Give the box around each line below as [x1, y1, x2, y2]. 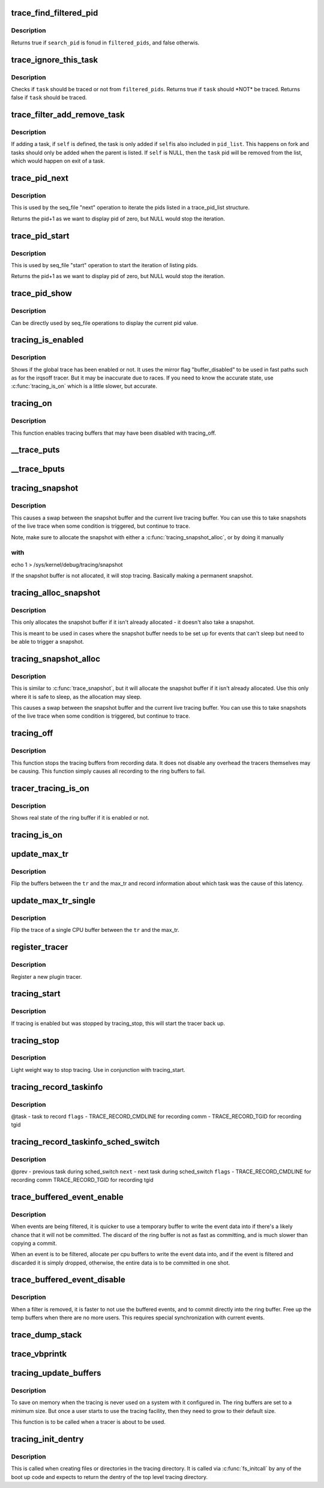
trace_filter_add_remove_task [11, 110, 125, 120]
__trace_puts [11, 445, 60, 455]
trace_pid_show [11, 288, 72, 298]
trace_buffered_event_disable [11, 1275, 126, 1285]
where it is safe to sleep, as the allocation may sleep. [11, 693, 142, 700]
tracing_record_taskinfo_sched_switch [11, 1137, 160, 1147]
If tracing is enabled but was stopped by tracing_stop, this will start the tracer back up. [11, 1020, 225, 1027]
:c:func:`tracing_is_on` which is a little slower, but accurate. [11, 383, 157, 390]
